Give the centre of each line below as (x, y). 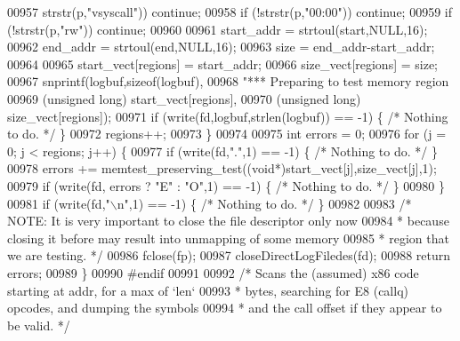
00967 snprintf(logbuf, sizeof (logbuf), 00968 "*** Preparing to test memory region (228, 81)
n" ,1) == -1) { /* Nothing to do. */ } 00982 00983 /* (264, 203)
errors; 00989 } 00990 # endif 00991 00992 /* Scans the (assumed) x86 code (213, 272)
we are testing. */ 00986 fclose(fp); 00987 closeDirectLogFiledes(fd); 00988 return (229, 255)
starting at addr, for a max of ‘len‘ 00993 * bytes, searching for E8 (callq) (208, 290)
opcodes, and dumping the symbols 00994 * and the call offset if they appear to (225, 308)
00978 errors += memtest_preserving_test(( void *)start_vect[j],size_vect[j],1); (222, 168)
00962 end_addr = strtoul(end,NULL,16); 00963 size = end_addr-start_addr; (221, 47)
